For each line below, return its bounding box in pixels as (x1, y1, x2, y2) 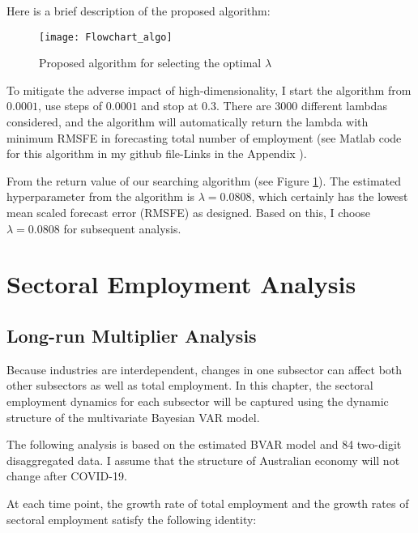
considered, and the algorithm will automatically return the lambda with (6, 113, 369, 130)
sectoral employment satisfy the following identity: (6, 510, 257, 527)
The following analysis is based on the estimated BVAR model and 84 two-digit (6, 436, 402, 453)
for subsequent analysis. (63, 220, 181, 237)
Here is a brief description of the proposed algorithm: (6, 2, 271, 19)
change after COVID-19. (6, 467, 127, 484)
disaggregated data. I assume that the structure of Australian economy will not (6, 451, 400, 468)
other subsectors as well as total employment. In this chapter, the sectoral (6, 377, 373, 394)
